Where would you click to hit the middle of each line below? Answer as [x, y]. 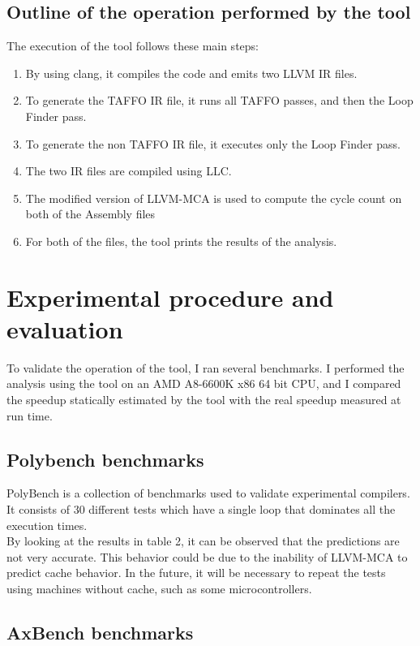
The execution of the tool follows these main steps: [133, 46]
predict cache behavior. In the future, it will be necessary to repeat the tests [196, 573]
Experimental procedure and [170, 297]
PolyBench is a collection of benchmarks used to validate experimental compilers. [208, 493]
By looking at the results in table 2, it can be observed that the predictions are [203, 541]
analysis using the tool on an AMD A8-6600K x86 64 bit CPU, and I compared [204, 383]
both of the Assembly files [90, 214]
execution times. [47, 525]
